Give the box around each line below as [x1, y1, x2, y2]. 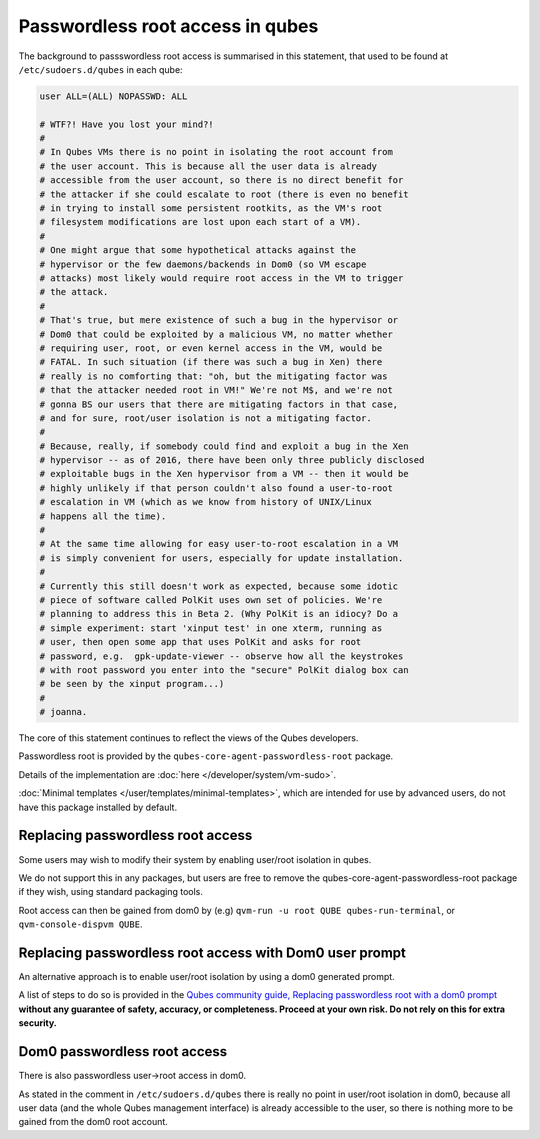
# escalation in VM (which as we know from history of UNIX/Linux [39, 496, 372, 508]
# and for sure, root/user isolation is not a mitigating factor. [39, 412, 372, 424]
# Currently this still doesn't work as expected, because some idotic [39, 580, 399, 592]
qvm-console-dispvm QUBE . [18, 918, 143, 930]
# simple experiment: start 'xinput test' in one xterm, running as [39, 622, 383, 634]
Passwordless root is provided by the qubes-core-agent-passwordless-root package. [18, 750, 394, 762]
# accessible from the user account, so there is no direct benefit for [39, 175, 404, 186]
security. [18, 1017, 57, 1029]
